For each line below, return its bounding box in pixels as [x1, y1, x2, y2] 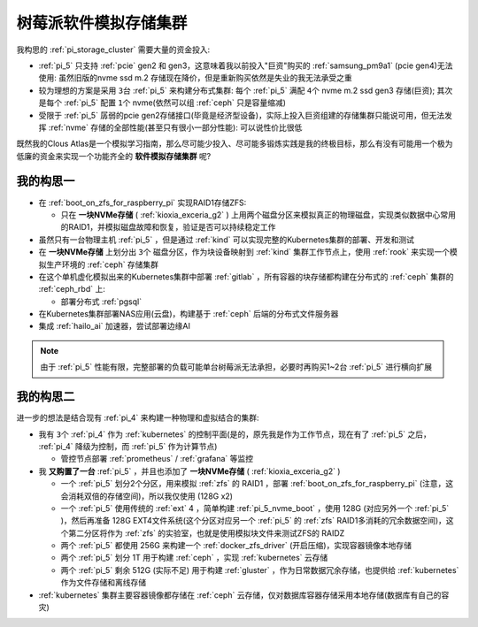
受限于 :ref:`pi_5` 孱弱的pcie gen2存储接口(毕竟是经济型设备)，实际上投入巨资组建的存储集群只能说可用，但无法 [38, 110, 445, 120]
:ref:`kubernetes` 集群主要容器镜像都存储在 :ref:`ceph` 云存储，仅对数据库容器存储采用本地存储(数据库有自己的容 [38, 589, 450, 600]
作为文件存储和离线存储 [60, 577, 146, 588]
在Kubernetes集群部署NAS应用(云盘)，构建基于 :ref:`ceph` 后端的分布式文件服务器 [38, 309, 339, 319]
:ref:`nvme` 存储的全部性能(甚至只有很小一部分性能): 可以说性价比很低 [48, 122, 303, 133]
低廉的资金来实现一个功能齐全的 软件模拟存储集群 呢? [16, 150, 212, 161]
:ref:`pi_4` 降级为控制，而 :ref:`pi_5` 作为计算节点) [38, 440, 218, 451]
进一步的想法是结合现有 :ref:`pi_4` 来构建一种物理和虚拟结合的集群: [16, 412, 259, 424]
